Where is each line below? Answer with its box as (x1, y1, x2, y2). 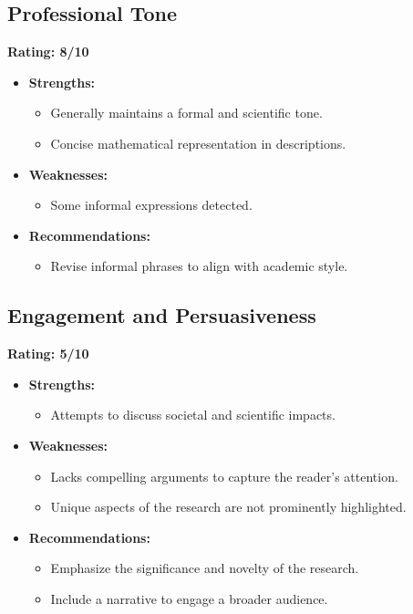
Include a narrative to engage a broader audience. (50, 588, 328, 608)
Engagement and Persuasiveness (7, 301, 316, 329)
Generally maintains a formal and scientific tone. (50, 103, 323, 122)
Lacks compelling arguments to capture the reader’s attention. (50, 466, 398, 485)
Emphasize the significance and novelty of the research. (50, 558, 359, 578)
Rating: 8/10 (7, 42, 89, 61)
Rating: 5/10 (7, 344, 89, 363)
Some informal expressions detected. (50, 195, 253, 214)
